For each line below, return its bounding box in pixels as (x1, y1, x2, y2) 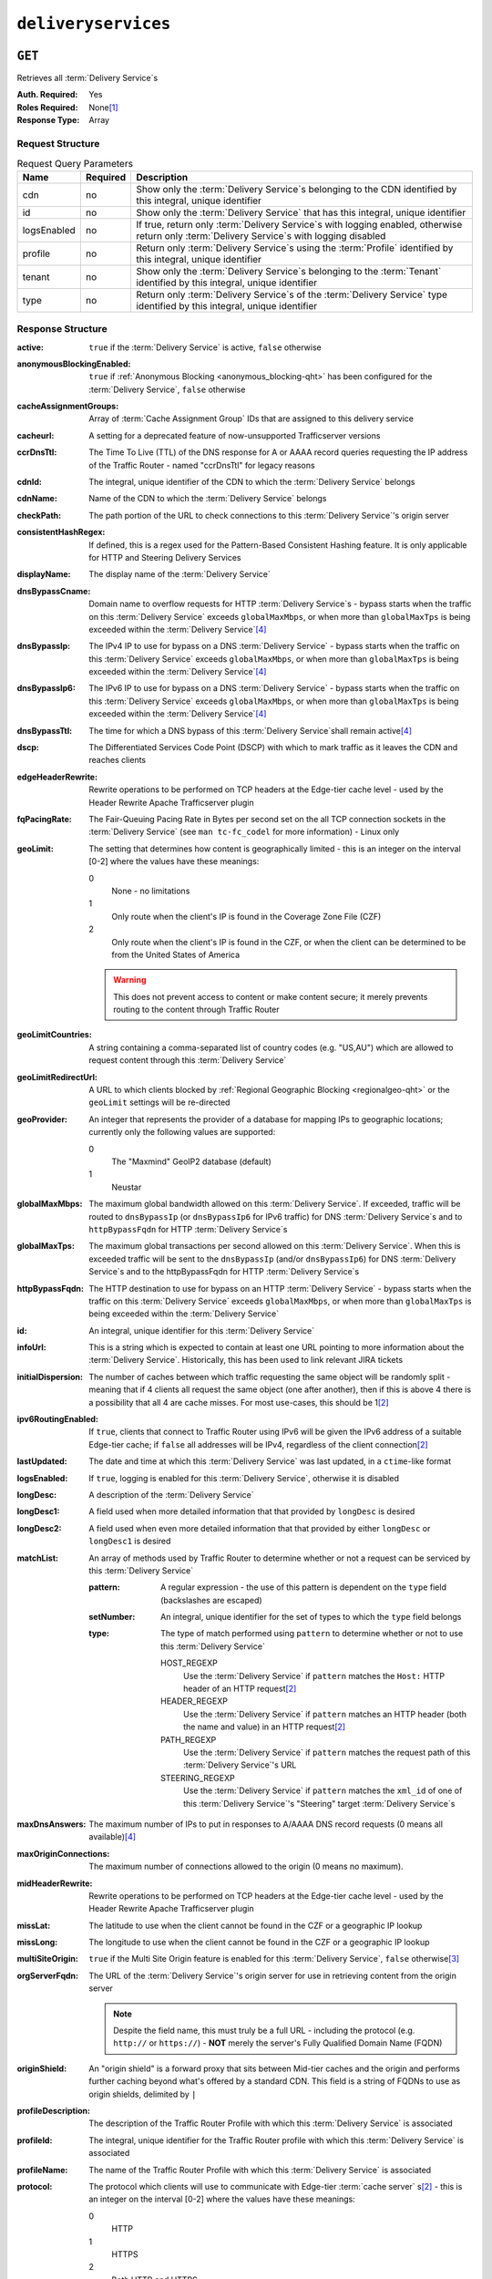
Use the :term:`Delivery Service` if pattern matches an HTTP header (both (183, 1708, 466, 1719)
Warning (113, 975, 147, 985)
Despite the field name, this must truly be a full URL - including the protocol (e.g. (113, 2025, 415, 2037)
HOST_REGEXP (160, 1657, 218, 1668)
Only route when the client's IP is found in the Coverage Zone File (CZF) (111, 911, 382, 922)
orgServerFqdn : (16, 1970, 79, 1981)
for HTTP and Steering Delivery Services (88, 552, 241, 562)
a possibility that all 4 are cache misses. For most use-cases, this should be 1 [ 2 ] (88, 1397, 389, 1408)
